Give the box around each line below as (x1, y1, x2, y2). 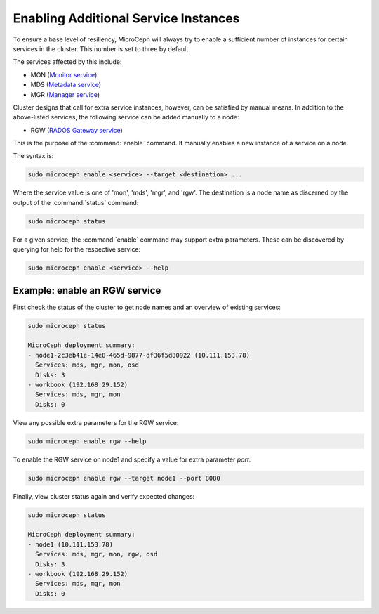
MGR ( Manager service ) (30, 90, 100, 98)
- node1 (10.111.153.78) (27, 540, 114, 548)
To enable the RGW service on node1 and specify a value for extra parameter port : (13, 455, 251, 464)
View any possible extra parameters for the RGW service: (13, 418, 179, 426)
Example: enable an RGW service (13, 285, 161, 296)
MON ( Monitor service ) (30, 70, 98, 79)
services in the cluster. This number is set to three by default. (13, 44, 191, 53)
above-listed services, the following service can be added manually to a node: (13, 113, 239, 122)
